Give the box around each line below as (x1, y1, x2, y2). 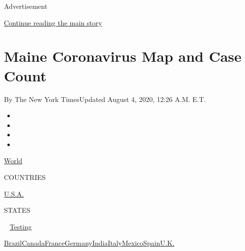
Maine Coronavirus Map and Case (4, 46, 242, 66)
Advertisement (4, 1, 48, 11)
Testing (9, 221, 32, 231)
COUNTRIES (4, 172, 46, 182)
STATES (4, 205, 30, 215)
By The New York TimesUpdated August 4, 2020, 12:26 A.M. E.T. (4, 94, 206, 104)
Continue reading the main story (4, 17, 102, 27)
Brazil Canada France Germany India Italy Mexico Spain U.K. (4, 238, 175, 248)
